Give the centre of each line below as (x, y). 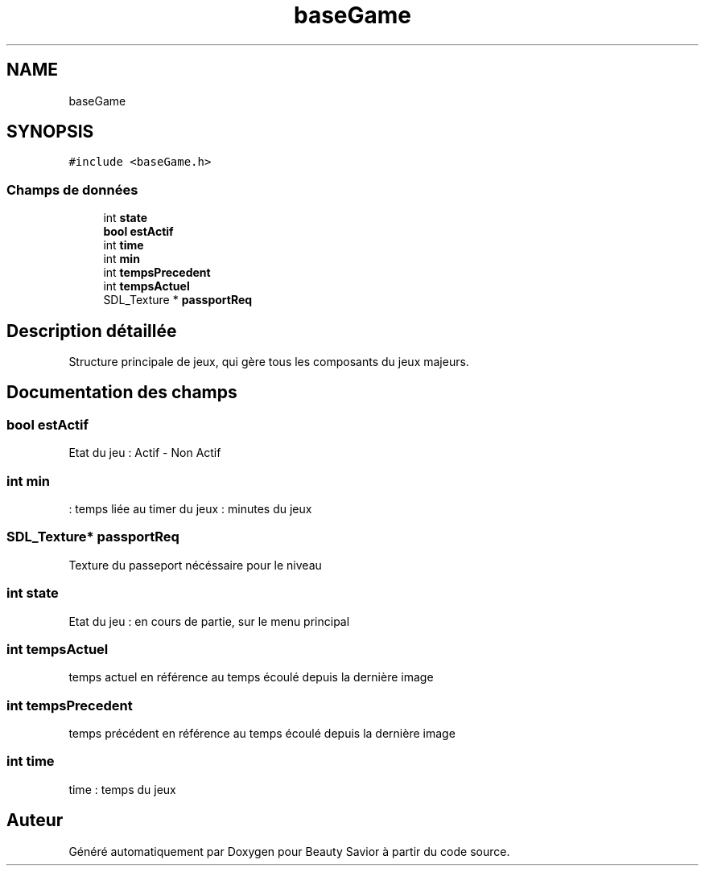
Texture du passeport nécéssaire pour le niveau (195, 565)
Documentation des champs (122, 393)
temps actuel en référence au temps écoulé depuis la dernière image (251, 677)
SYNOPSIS (50, 132)
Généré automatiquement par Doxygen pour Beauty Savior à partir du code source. (289, 851)
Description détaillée (92, 331)
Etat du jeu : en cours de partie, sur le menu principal (209, 621)
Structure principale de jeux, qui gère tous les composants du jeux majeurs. (269, 362)
